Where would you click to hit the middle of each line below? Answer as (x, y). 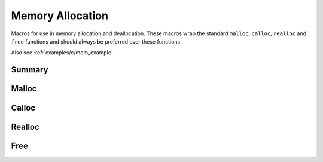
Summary (30, 70)
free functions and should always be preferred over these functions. (96, 41)
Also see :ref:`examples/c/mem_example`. (63, 53)
